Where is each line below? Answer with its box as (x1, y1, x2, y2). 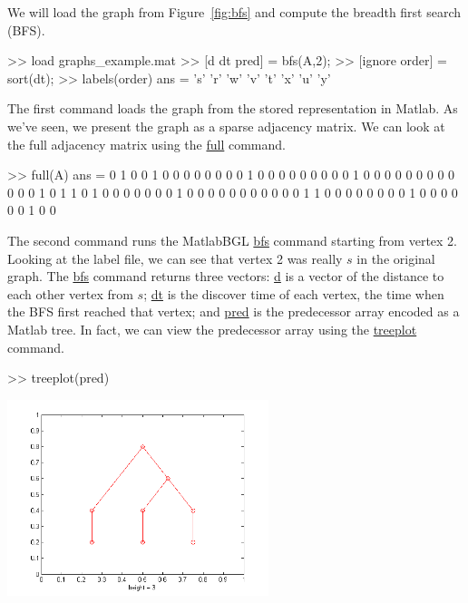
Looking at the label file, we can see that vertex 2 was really (7, 248, 343, 267)
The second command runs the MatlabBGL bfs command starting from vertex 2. (7, 230, 458, 249)
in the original (356, 248, 435, 267)
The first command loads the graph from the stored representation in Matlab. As (7, 99, 458, 118)
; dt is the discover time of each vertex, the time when (143, 284, 444, 303)
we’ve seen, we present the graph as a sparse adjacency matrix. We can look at (7, 116, 445, 135)
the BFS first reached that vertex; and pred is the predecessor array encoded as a (7, 302, 460, 321)
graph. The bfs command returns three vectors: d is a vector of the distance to (7, 267, 444, 286)
